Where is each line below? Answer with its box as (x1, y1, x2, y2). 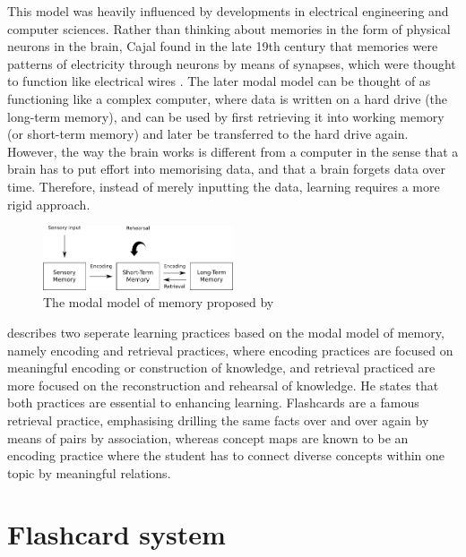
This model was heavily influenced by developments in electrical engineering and (7, 2, 449, 20)
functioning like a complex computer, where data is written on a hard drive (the (7, 89, 448, 107)
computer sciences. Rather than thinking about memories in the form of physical (7, 19, 451, 38)
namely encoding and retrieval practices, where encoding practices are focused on (7, 340, 453, 359)
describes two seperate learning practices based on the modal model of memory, (7, 322, 444, 341)
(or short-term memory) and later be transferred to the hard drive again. (7, 124, 409, 143)
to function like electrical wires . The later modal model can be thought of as (7, 72, 431, 90)
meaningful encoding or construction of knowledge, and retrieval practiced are (7, 358, 436, 377)
